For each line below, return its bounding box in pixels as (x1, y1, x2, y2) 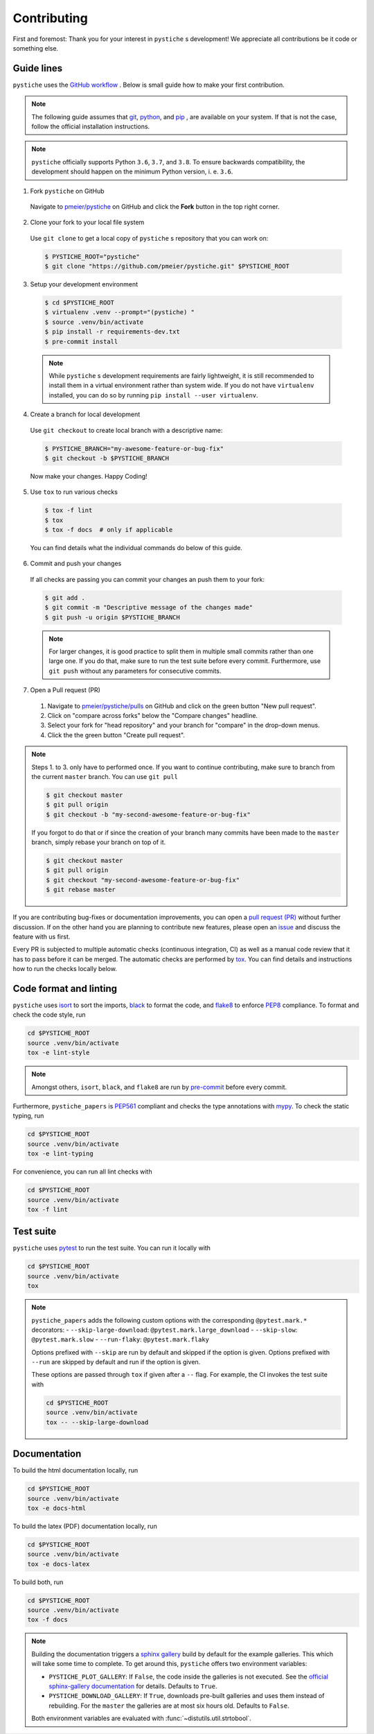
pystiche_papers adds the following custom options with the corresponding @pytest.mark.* (31, 1316, 308, 1324)
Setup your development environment (30, 280, 139, 289)
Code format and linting (12, 982, 118, 995)
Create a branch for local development (30, 410, 141, 419)
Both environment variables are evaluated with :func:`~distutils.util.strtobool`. (31, 1714, 252, 1723)
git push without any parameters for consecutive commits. (48, 667, 222, 675)
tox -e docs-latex (27, 1560, 90, 1568)
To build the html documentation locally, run (12, 1466, 139, 1475)
